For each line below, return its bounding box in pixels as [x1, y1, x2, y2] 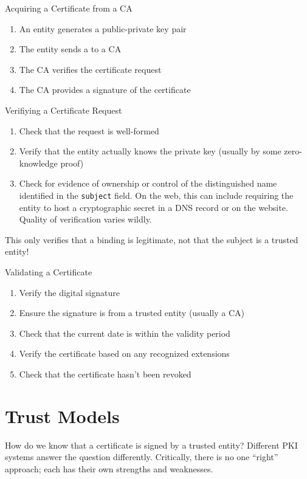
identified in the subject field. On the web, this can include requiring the [19, 188, 294, 201]
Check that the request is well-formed [19, 124, 159, 137]
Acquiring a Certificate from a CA [5, 2, 133, 14]
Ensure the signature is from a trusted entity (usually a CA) [19, 306, 244, 319]
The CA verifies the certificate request [19, 63, 162, 75]
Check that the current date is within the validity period [19, 326, 230, 339]
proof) [60, 156, 84, 169]
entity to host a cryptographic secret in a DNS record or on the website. [19, 201, 288, 213]
